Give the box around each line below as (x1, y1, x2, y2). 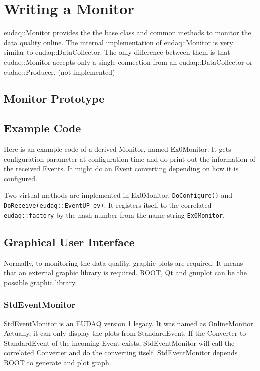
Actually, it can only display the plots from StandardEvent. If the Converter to (4, 328, 246, 338)
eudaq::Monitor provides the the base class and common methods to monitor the (4, 27, 251, 38)
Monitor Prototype (4, 91, 105, 106)
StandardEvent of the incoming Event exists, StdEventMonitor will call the (4, 337, 235, 348)
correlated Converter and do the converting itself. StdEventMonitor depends (4, 347, 238, 358)
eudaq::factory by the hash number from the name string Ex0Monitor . (4, 209, 225, 220)
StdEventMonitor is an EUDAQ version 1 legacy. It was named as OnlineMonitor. (4, 318, 255, 328)
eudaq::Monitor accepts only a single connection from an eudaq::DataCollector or (4, 56, 253, 67)
